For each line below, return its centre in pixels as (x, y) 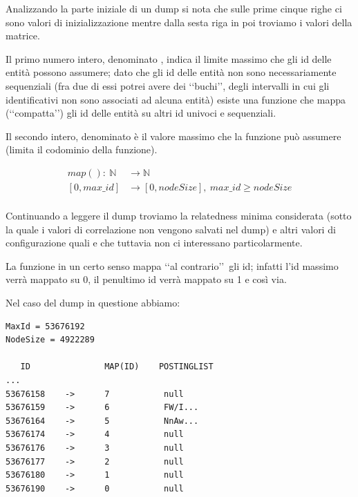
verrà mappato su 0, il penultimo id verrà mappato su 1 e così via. (146, 279)
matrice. (23, 36)
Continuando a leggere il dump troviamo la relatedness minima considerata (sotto (179, 216)
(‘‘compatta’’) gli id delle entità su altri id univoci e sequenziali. (141, 113)
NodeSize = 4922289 (50, 340)
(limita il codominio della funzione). (82, 149)
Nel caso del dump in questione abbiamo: (93, 302)
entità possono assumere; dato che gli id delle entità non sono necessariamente (171, 72)
